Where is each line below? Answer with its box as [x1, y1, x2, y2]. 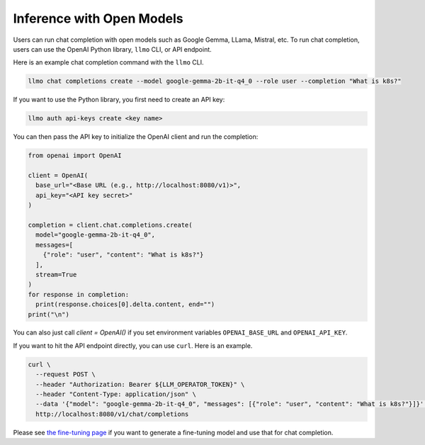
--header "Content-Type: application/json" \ [35, 390, 196, 398]
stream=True [35, 270, 77, 278]
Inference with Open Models [13, 11, 183, 26]
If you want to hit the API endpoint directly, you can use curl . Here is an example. [13, 341, 253, 350]
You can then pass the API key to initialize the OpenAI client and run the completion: [13, 133, 259, 141]
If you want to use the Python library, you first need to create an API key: [13, 96, 225, 104]
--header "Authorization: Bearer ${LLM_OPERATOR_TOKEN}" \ [35, 380, 245, 388]
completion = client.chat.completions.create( [28, 220, 193, 229]
